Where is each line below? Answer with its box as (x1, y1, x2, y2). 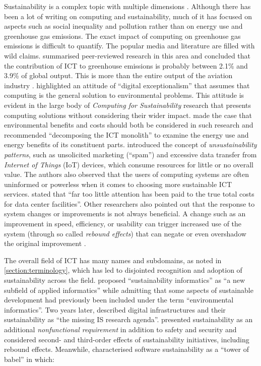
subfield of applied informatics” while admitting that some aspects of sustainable (4, 284, 253, 295)
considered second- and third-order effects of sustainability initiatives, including (4, 334, 249, 344)
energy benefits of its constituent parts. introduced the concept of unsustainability (4, 139, 257, 150)
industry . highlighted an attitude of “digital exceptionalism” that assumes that (4, 80, 250, 90)
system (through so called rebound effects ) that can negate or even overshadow (4, 228, 246, 238)
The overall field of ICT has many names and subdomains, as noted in (4, 255, 222, 265)
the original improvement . (4, 238, 86, 249)
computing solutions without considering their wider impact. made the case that (4, 109, 252, 120)
